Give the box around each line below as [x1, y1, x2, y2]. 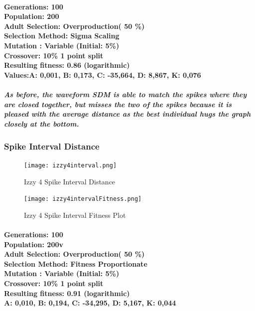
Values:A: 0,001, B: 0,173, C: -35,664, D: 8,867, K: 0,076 [4, 69, 201, 80]
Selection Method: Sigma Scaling [4, 30, 120, 41]
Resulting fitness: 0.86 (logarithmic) [4, 60, 130, 70]
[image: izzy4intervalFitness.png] [24, 195, 142, 203]
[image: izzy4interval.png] [24, 161, 117, 169]
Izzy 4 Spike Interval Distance [24, 176, 116, 186]
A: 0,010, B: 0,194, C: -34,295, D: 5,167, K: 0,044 [4, 298, 176, 308]
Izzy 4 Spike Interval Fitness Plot [24, 209, 126, 220]
